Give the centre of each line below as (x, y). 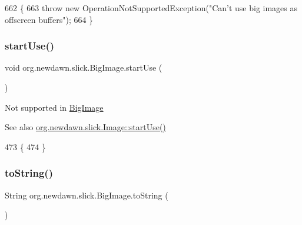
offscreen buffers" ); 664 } (49, 19)
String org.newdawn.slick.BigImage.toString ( (87, 195)
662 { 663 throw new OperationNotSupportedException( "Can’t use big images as (151, 8)
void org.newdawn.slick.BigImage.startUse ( (84, 67)
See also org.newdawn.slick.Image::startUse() (85, 127)
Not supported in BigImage (54, 107)
